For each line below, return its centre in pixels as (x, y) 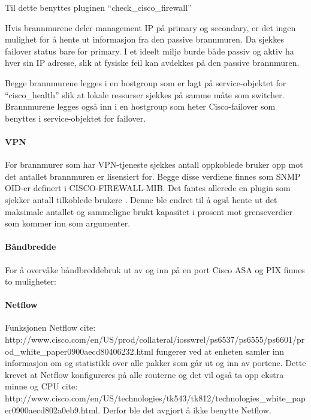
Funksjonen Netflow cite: (50, 327)
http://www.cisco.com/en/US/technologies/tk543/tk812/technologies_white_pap (155, 398)
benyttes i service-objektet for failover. (76, 118)
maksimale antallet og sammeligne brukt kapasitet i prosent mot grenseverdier (149, 211)
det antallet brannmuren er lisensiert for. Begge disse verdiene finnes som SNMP (153, 176)
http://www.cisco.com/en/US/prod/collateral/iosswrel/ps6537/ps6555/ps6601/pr (155, 339)
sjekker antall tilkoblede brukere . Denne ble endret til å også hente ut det (141, 199)
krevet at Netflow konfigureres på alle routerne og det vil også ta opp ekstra (144, 374)
